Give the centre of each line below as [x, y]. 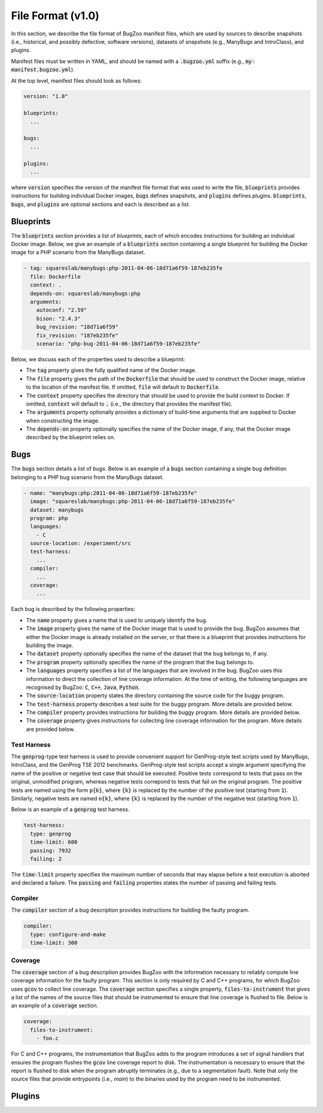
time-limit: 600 [54, 842]
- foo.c [48, 1038]
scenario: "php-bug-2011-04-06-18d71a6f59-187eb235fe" [118, 344]
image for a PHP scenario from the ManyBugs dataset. [78, 252]
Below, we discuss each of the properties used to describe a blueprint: [98, 359]
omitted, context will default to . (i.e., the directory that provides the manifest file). [129, 404]
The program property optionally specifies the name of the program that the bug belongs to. [140, 662]
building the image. [50, 645]
